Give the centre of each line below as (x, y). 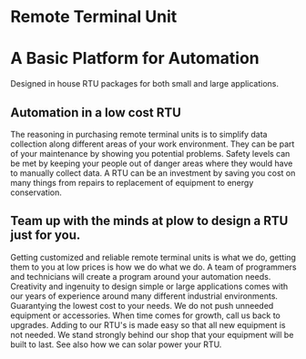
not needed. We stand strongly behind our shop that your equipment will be (152, 334)
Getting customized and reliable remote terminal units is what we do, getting (153, 257)
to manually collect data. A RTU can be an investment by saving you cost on (153, 173)
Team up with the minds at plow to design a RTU (149, 221)
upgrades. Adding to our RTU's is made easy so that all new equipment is (148, 324)
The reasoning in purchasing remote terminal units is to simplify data (139, 134)
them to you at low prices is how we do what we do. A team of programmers (153, 267)
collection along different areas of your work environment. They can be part (153, 144)
